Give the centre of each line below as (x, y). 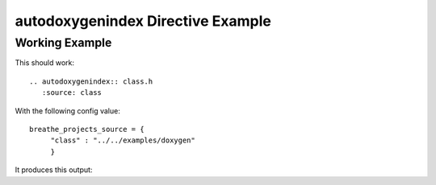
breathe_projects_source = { (87, 129)
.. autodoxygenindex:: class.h (91, 81)
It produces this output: (54, 170)
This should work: (45, 63)
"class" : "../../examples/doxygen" (123, 140)
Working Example (63, 43)
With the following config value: (67, 111)
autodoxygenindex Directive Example (143, 21)
